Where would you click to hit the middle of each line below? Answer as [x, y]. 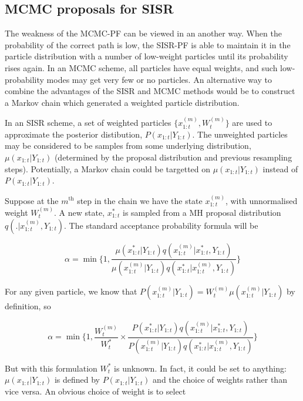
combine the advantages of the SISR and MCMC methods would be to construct [150, 91]
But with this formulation [51, 368]
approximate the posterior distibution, [74, 134]
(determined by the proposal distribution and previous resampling [173, 157]
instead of [280, 168]
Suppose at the [32, 200]
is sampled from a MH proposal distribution [202, 212]
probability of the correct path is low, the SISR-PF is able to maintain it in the [148, 44]
